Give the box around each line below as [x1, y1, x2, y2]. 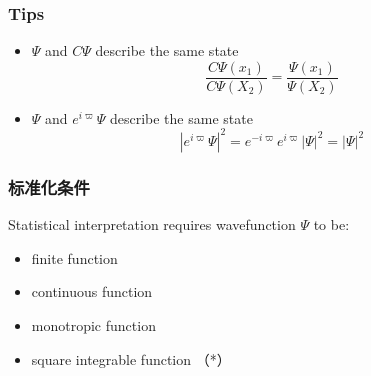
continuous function [31, 281, 153, 302]
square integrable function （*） [31, 348, 231, 369]
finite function [31, 247, 118, 268]
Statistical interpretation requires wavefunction [8, 214, 296, 235]
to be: [313, 214, 350, 235]
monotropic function [31, 314, 156, 335]
